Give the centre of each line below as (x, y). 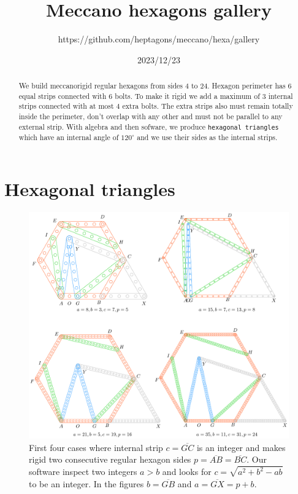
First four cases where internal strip (96, 447)
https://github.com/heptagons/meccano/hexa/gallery (159, 39)
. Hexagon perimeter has (246, 86)
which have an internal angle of (69, 137)
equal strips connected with (63, 96)
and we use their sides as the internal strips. (207, 137)
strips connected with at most (66, 106)
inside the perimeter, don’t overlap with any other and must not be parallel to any (151, 116)
